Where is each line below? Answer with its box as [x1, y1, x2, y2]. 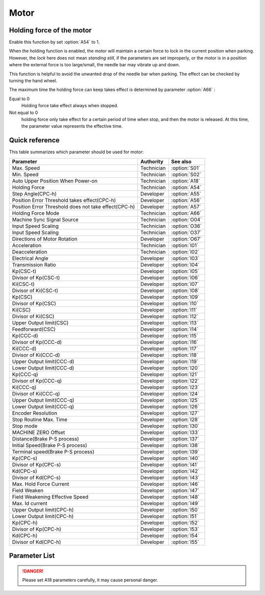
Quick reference [9, 136, 60, 144]
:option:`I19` [171, 358, 199, 365]
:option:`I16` [171, 339, 199, 345]
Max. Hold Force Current [12, 481, 69, 487]
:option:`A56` [171, 197, 201, 203]
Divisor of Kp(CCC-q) [12, 377, 62, 384]
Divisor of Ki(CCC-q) [12, 390, 60, 397]
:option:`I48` [171, 493, 200, 500]
